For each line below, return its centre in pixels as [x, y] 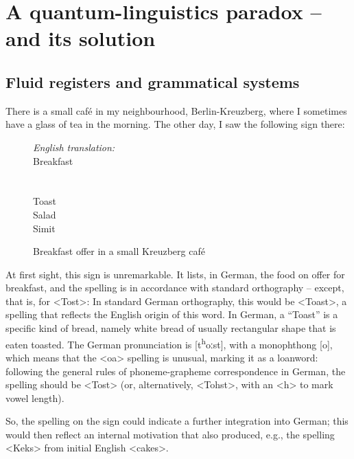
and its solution [81, 38]
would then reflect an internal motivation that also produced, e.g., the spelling [170, 434]
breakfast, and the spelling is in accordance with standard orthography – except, [175, 288]
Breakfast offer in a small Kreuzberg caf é [119, 251]
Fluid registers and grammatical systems [153, 81]
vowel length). [35, 398]
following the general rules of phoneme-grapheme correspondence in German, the [176, 371]
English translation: [74, 147]
